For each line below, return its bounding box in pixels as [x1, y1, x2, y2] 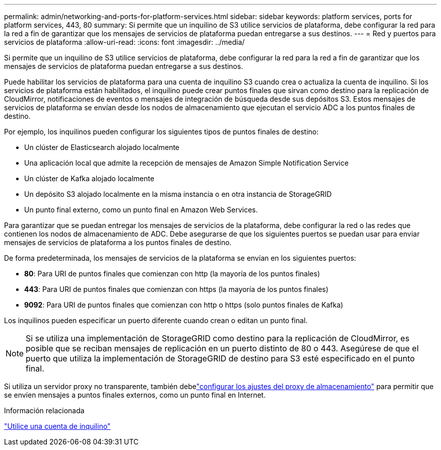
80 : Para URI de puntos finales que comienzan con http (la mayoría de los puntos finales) [24, 269, 320, 278]
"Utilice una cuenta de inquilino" [4, 422, 111, 430]
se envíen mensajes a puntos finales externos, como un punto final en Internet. [4, 391, 266, 399]
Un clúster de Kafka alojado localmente [24, 174, 155, 183]
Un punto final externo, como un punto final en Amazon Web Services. [24, 205, 258, 214]
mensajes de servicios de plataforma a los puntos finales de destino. [4, 238, 232, 247]
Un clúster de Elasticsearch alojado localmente [24, 143, 180, 152]
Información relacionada [4, 406, 85, 415]
